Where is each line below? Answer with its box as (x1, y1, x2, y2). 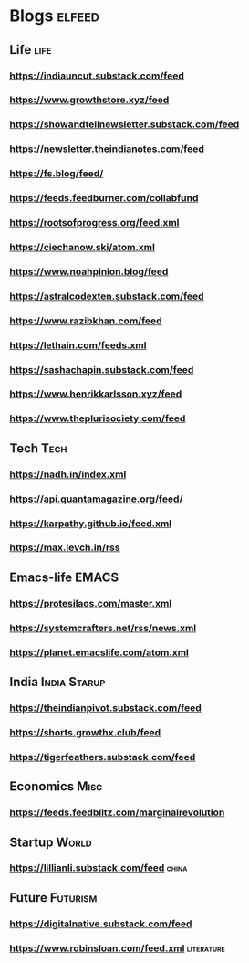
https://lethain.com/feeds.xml (9, 339, 147, 352)
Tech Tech (9, 440, 67, 456)
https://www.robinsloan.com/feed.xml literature (9, 942, 225, 955)
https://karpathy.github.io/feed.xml (9, 517, 172, 530)
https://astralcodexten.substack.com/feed (9, 290, 204, 302)
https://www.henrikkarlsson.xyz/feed (9, 387, 182, 400)
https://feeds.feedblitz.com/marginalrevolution (9, 806, 225, 819)
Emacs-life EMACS (9, 569, 119, 585)
